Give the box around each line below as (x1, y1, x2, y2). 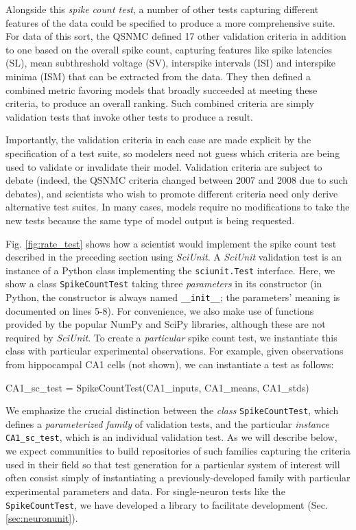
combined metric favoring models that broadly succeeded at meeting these (5, 82, 318, 97)
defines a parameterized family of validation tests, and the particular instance (5, 416, 329, 431)
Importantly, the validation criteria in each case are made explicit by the (5, 132, 311, 147)
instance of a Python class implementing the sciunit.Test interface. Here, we (5, 263, 335, 277)
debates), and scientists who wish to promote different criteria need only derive (5, 186, 338, 200)
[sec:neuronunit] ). (5, 511, 78, 525)
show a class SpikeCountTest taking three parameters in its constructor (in (5, 276, 322, 291)
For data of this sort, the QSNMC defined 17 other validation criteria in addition (5, 29, 346, 43)
